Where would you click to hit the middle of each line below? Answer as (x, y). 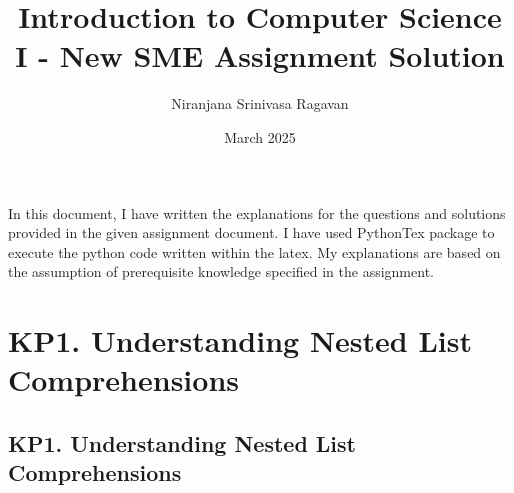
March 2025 (260, 136)
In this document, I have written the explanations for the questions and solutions (257, 212)
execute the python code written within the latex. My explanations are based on (254, 251)
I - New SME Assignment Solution (260, 55)
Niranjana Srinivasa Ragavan (260, 103)
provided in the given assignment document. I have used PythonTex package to (251, 232)
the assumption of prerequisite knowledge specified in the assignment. (221, 271)
